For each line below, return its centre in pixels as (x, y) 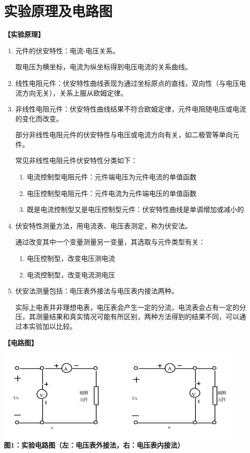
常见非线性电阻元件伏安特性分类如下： (76, 160)
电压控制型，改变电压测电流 (71, 258)
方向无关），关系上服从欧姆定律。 (75, 92)
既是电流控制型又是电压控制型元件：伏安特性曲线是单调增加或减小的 (135, 209)
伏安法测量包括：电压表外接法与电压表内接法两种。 (97, 291)
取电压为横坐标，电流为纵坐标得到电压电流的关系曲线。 (103, 67)
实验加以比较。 (53, 326)
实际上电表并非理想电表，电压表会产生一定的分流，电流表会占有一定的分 (131, 307)
